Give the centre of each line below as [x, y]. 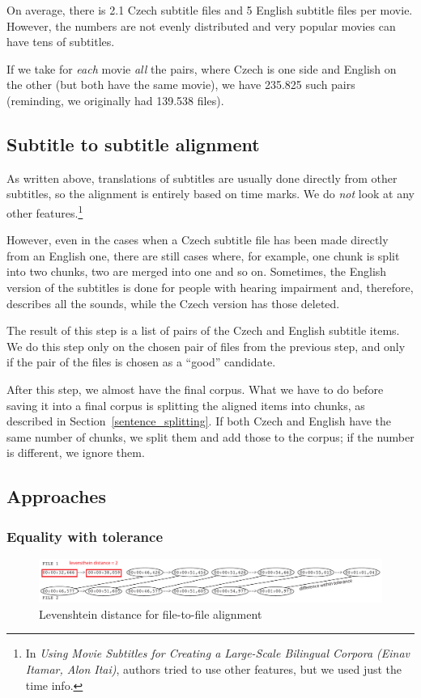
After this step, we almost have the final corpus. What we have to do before [195, 389]
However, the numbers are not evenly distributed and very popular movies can [201, 25]
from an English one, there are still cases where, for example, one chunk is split [203, 255]
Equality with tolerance [85, 536]
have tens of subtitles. [61, 42]
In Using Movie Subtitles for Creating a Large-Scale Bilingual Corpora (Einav [218, 653]
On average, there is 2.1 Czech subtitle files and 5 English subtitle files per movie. [210, 10]
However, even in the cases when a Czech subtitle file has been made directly [198, 240]
